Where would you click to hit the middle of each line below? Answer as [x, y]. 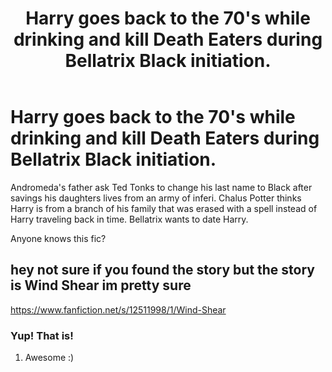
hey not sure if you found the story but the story [162, 270]
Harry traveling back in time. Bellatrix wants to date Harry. [129, 219]
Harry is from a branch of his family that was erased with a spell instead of [164, 208]
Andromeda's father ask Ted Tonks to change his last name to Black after [161, 187]
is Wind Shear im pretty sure [101, 285]
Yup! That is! [42, 335]
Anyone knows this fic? [58, 238]
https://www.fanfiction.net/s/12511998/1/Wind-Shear [118, 309]
